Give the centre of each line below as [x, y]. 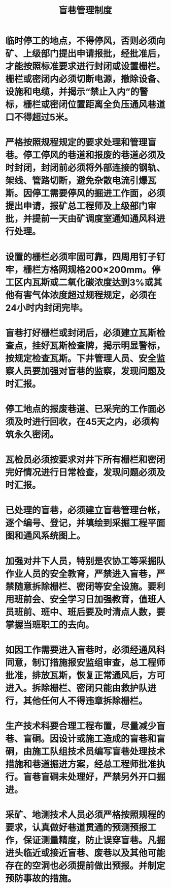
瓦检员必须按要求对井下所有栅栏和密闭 [85, 460]
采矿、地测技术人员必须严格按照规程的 [85, 815]
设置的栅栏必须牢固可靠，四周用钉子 [81, 257]
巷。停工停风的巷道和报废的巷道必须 [81, 155]
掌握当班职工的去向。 [50, 625]
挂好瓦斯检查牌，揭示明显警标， [99, 345]
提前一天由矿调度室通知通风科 [94, 219]
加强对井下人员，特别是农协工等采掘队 [85, 561]
